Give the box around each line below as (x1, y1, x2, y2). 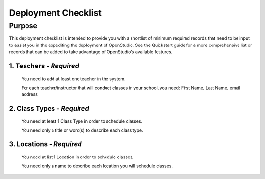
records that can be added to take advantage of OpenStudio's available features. (9, 49, 173, 55)
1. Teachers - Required (9, 62, 79, 70)
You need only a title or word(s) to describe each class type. (21, 127, 143, 133)
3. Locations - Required (9, 140, 82, 148)
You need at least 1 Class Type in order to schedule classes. (21, 118, 143, 124)
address (21, 91, 38, 97)
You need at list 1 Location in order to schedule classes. (21, 154, 134, 160)
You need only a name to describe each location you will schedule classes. (21, 163, 173, 169)
